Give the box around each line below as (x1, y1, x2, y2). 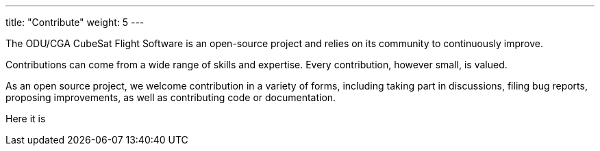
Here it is (5, 113, 46, 124)
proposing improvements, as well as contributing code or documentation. (5, 92, 336, 103)
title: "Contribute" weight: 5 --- (5, 16, 145, 28)
